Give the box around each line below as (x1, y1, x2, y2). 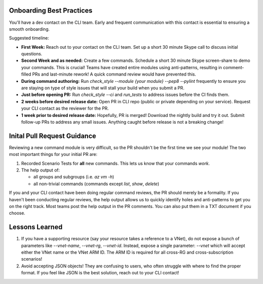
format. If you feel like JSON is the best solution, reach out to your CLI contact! (21, 270, 180, 276)
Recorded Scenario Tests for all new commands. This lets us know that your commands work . (21, 160, 210, 166)
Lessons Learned (9, 223, 63, 231)
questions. (21, 51, 42, 57)
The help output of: (21, 167, 60, 173)
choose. (9, 210, 25, 216)
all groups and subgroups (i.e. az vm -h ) (33, 174, 114, 180)
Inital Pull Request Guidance (9, 132, 96, 140)
